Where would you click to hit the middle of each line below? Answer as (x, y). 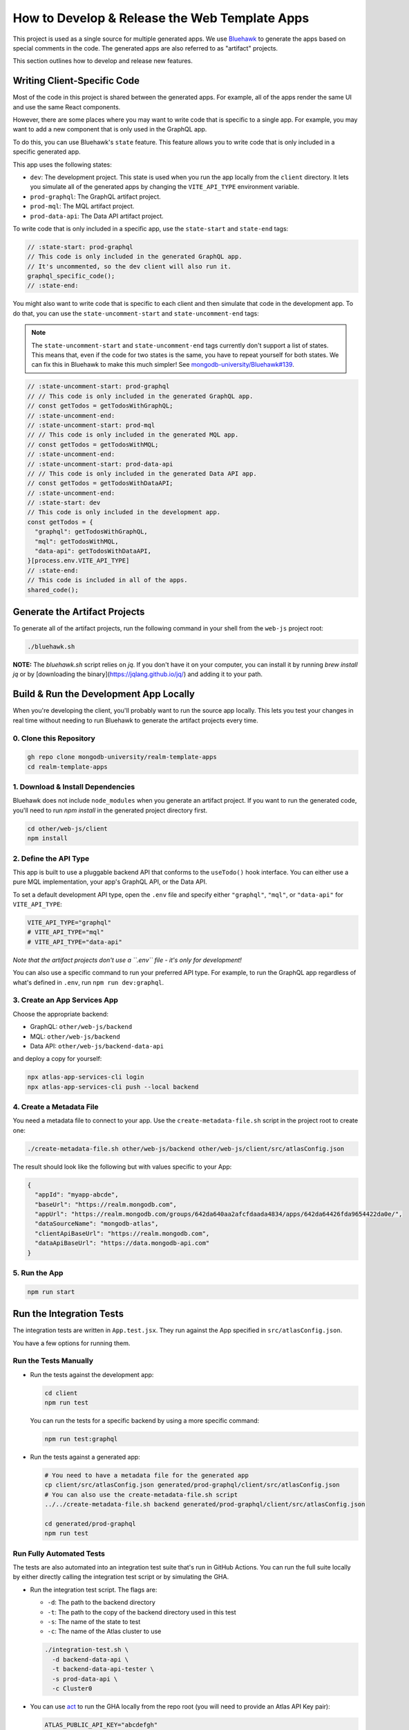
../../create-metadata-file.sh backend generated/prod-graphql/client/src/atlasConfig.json (205, 1504)
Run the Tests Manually (53, 1361)
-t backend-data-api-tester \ (103, 1669)
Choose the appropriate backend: (60, 1014)
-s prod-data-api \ (85, 1679)
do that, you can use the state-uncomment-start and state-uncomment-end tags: (136, 313)
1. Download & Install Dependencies (74, 787)
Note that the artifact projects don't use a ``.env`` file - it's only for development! (127, 960)
